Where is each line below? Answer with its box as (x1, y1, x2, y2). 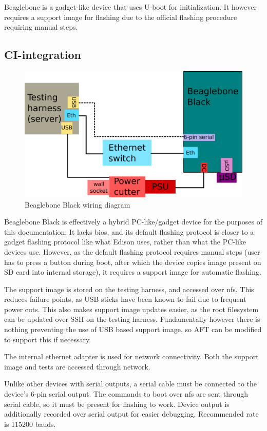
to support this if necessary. (4, 334, 91, 344)
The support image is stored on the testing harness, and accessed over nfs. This (4, 283, 254, 294)
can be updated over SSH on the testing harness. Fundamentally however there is (4, 314, 260, 324)
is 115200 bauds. (4, 418, 56, 429)
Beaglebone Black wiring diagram (25, 199, 130, 210)
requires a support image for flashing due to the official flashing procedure (4, 11, 237, 22)
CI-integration (4, 47, 81, 63)
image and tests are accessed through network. (4, 361, 150, 372)
